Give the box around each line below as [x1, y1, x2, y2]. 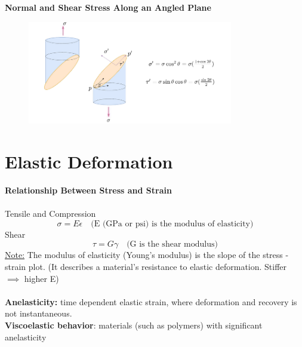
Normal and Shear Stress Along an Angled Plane [5, 1, 211, 13]
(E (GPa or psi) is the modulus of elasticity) [91, 219, 254, 228]
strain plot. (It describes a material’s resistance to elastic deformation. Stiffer [5, 260, 287, 273]
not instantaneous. [5, 307, 72, 320]
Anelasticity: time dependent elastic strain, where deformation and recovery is [5, 295, 297, 308]
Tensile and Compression [5, 207, 96, 220]
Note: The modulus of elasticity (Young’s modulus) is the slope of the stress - [5, 248, 289, 261]
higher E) [24, 272, 59, 284]
